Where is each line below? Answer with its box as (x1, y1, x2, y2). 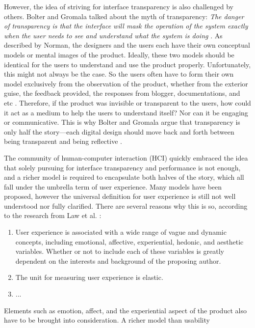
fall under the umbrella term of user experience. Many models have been (4, 181, 222, 191)
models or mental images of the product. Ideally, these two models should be (4, 49, 234, 59)
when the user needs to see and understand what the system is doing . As (4, 30, 223, 40)
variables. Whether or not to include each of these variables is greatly (15, 246, 224, 256)
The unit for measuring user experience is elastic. (15, 272, 163, 282)
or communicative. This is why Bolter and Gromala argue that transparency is (4, 117, 240, 127)
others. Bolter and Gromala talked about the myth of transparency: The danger (4, 11, 244, 21)
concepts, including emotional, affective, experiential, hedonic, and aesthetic (15, 236, 244, 246)
